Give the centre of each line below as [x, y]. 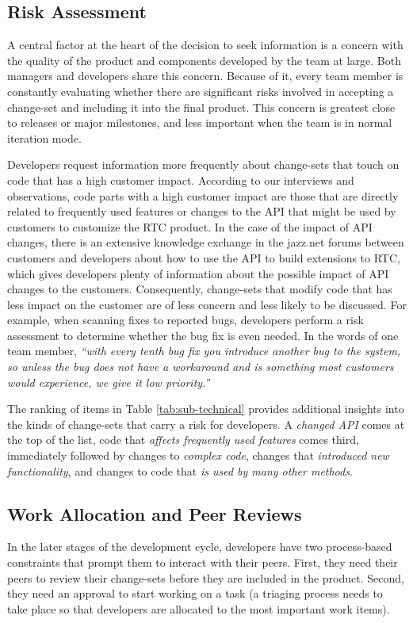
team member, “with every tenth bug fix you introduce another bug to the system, [204, 351]
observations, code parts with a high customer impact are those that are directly [203, 195]
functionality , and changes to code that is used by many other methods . [180, 470]
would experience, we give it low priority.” [109, 382]
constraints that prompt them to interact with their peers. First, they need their [203, 562]
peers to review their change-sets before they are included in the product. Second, [206, 577]
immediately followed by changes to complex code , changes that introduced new [198, 455]
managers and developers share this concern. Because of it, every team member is [205, 76]
